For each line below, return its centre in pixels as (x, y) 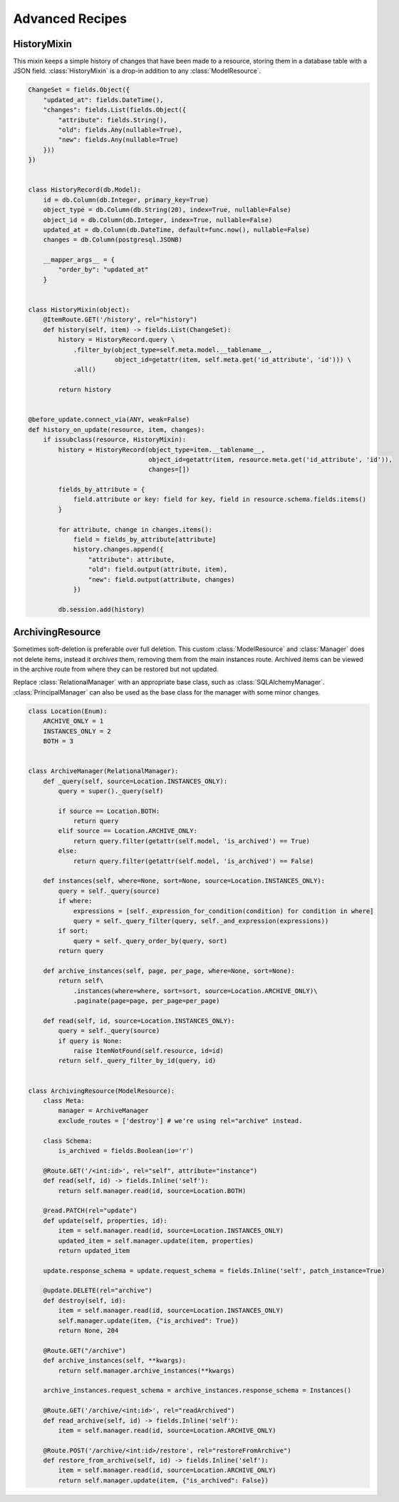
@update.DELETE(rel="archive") (98, 1291)
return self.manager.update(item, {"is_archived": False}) (164, 1480)
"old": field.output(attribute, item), (158, 570)
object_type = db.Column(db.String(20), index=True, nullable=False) (167, 210)
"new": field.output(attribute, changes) (161, 579)
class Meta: (64, 1101)
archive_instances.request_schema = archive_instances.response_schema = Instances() (197, 1391)
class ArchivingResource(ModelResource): (102, 1091)
